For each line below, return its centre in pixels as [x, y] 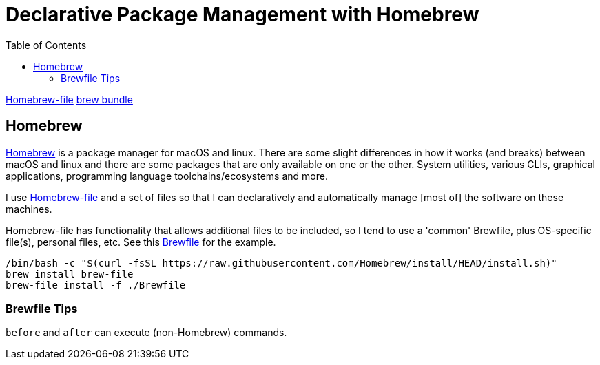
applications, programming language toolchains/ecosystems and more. [167, 176]
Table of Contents [46, 45]
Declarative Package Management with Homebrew [242, 14]
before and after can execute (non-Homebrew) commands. [146, 333]
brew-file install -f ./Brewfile [96, 285]
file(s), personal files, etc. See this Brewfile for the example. [141, 242]
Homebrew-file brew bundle [69, 99]
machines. [29, 209]
